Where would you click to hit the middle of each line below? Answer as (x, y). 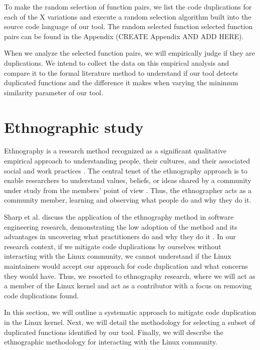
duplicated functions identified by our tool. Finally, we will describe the (114, 332)
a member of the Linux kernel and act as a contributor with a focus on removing (128, 286)
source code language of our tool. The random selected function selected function (128, 26)
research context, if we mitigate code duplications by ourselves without (113, 246)
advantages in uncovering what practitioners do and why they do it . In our (120, 236)
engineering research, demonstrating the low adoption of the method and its (121, 226)
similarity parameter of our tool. (54, 92)
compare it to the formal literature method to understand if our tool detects (121, 72)
